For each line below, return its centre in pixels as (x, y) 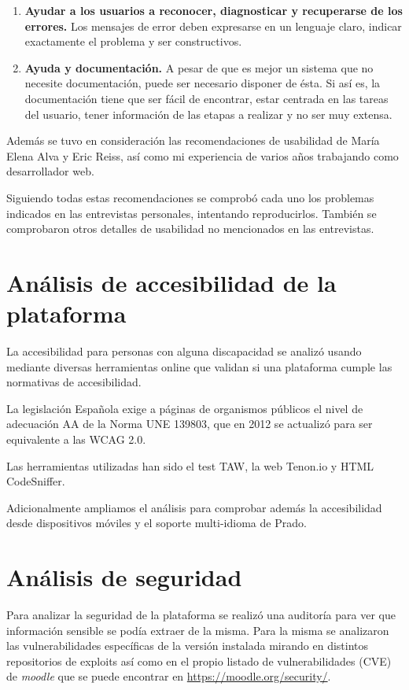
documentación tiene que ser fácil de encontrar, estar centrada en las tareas (206, 98)
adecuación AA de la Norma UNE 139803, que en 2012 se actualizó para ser (190, 424)
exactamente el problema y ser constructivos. (133, 41)
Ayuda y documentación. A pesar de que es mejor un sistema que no (199, 67)
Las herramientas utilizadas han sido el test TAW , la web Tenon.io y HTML (190, 465)
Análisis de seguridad (124, 577)
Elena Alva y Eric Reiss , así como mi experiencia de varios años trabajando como (203, 155)
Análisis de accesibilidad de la (171, 282)
